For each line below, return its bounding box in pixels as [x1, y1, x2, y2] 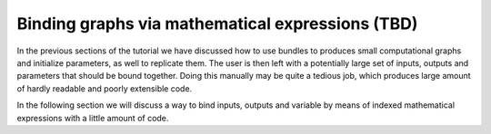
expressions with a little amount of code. [16, 112, 169, 123]
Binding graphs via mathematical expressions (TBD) [16, 14, 418, 33]
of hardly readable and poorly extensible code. [16, 82, 193, 94]
